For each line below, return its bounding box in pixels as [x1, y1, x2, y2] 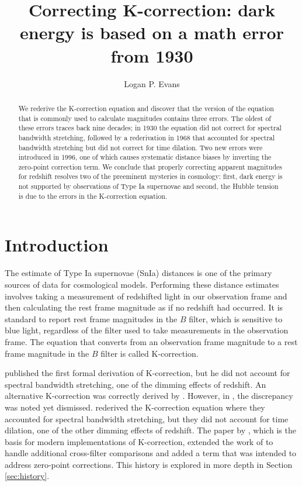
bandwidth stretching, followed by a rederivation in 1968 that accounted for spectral [18, 132, 275, 142]
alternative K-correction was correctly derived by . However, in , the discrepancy [5, 390, 293, 402]
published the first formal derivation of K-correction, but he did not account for [5, 367, 290, 379]
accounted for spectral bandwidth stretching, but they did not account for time [5, 412, 289, 425]
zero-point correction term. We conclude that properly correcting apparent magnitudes [18, 161, 283, 171]
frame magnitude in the [5, 347, 89, 359]
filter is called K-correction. [100, 347, 199, 359]
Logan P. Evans [124, 77, 180, 89]
